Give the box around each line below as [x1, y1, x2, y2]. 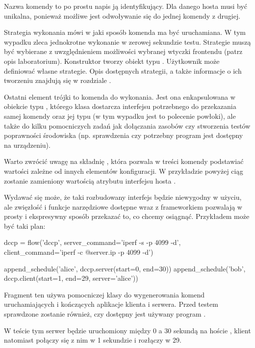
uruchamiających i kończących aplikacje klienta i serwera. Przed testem [4, 299, 218, 309]
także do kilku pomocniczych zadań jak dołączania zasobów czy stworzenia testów [4, 120, 251, 131]
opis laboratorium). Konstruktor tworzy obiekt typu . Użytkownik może [4, 55, 220, 66]
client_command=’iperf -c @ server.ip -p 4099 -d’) [4, 247, 153, 257]
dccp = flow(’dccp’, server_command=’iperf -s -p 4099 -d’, [4, 237, 181, 247]
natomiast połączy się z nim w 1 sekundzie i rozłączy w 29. [4, 335, 181, 345]
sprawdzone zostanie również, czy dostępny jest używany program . [4, 309, 206, 319]
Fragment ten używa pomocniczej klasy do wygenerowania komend [4, 289, 205, 299]
